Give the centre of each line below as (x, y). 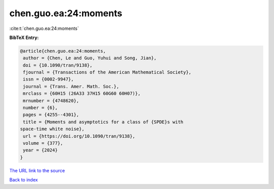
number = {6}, (40, 108)
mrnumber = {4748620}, (51, 101)
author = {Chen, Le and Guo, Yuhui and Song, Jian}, (90, 58)
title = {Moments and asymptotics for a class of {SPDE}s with (103, 122)
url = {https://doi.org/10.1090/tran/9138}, (79, 136)
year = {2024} (40, 150)
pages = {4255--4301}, (51, 115)
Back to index (24, 180)
